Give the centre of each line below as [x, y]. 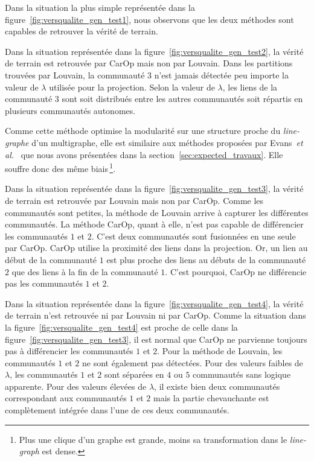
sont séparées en [134, 374]
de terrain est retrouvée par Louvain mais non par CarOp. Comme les [134, 200]
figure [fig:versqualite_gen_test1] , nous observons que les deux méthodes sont [149, 19]
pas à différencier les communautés [69, 351]
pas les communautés [44, 283]
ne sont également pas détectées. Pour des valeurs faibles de [193, 362]
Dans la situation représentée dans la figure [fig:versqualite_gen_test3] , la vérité [154, 189]
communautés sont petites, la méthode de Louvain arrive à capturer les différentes [157, 212]
